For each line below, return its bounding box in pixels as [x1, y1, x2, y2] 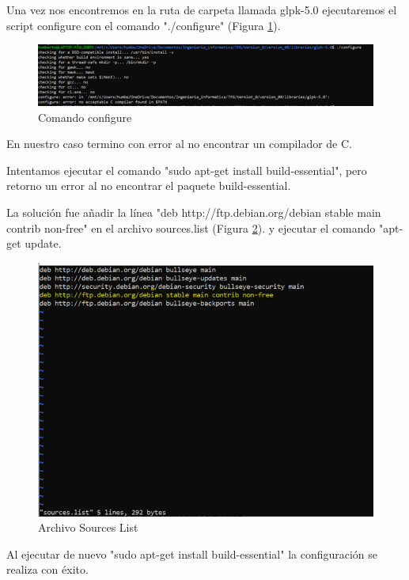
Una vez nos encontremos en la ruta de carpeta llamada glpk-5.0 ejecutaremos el [6, 2, 397, 17]
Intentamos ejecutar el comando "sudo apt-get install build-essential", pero [6, 161, 367, 178]
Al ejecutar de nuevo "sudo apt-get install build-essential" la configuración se [6, 545, 378, 562]
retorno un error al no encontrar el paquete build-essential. [6, 177, 291, 194]
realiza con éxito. [6, 561, 89, 578]
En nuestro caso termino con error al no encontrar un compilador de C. [6, 135, 352, 152]
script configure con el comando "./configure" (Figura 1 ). [6, 17, 281, 33]
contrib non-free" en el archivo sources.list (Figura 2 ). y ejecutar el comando [6, 219, 376, 236]
